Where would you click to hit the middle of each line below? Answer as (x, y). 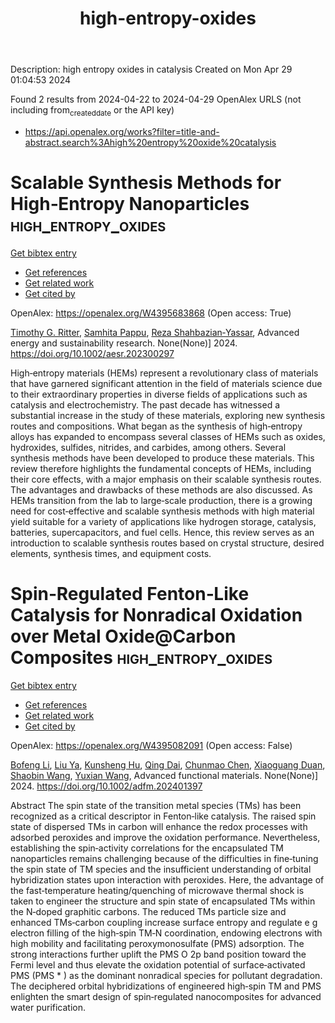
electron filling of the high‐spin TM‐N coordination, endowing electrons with (166, 933)
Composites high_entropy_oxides (141, 658)
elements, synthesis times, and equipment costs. (111, 553)
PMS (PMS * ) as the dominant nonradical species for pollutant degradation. (166, 975)
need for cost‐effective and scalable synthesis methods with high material (162, 511)
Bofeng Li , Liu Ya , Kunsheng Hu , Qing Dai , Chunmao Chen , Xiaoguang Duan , (168, 764)
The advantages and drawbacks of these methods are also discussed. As (161, 489)
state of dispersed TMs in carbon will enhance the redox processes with (159, 826)
